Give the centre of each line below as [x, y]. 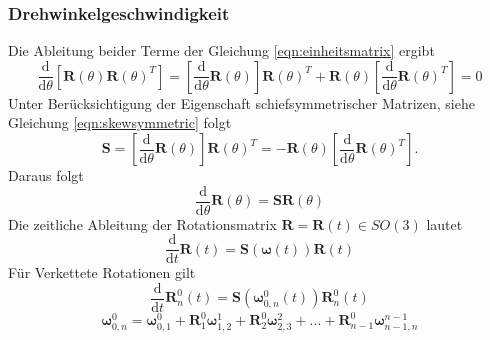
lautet [444, 223]
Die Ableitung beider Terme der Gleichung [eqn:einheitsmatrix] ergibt [221, 50]
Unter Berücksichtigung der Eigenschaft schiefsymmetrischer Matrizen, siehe [241, 102]
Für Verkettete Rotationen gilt [102, 272]
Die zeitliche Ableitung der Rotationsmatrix [142, 223]
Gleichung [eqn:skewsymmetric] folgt [120, 122]
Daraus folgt [46, 175]
